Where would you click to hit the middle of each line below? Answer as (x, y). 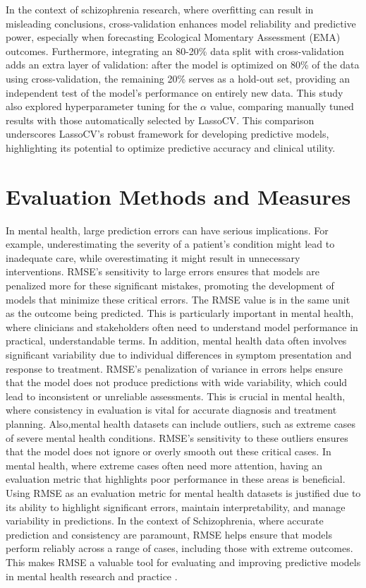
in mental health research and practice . (92, 576)
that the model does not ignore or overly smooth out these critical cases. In (169, 451)
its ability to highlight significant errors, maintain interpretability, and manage (176, 506)
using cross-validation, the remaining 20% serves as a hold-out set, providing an (178, 78)
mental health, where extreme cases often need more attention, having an (164, 465)
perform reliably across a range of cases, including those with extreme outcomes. (179, 548)
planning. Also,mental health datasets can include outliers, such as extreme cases (181, 423)
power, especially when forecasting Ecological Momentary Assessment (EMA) (173, 37)
